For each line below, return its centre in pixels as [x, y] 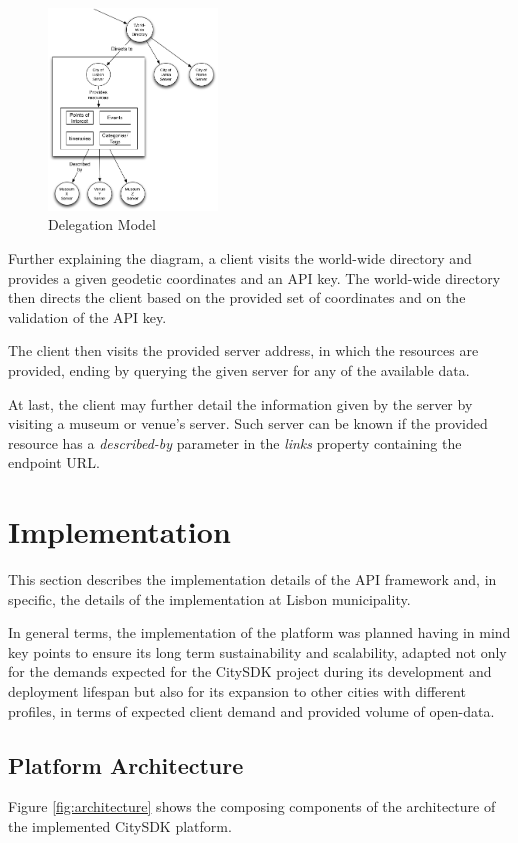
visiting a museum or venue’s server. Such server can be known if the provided [248, 423]
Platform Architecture [126, 764]
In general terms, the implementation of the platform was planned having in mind [259, 632]
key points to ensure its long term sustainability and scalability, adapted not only [257, 651]
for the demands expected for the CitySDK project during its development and [250, 671]
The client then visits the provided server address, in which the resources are [243, 350]
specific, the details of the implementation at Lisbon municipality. [209, 598]
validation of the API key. [87, 316]
